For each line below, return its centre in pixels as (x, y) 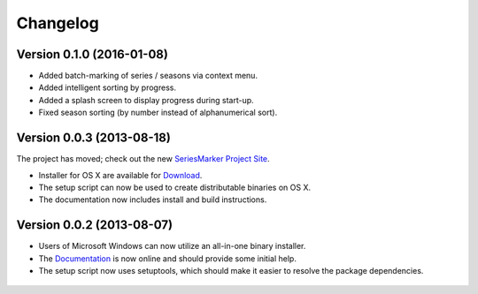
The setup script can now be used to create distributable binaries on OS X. (175, 187)
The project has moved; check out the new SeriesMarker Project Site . (143, 159)
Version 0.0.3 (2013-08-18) (94, 138)
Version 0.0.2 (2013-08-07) (94, 225)
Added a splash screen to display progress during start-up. (146, 100)
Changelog (58, 23)
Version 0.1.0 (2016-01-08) (92, 54)
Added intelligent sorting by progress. (108, 87)
